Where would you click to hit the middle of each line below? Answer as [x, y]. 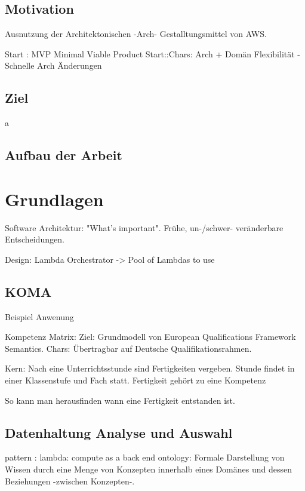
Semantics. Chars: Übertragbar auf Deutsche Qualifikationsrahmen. [128, 348]
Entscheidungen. [35, 239]
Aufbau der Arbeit [64, 155]
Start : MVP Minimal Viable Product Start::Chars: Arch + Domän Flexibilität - [153, 53]
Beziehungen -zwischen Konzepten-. [70, 481]
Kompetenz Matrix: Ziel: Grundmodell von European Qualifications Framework [150, 337]
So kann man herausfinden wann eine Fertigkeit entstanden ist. [120, 400]
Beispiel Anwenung [39, 316]
